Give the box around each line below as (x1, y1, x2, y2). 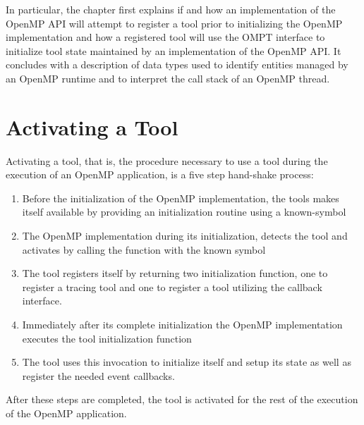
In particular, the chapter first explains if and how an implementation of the (6, 2, 336, 16)
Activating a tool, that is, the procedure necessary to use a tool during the (6, 153, 328, 168)
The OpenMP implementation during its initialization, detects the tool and (22, 228, 348, 243)
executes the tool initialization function (22, 331, 192, 345)
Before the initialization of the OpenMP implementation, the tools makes (22, 190, 339, 205)
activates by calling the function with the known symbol (22, 242, 266, 257)
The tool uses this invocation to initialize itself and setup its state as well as (22, 355, 351, 369)
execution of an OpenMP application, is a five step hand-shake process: (6, 167, 314, 182)
